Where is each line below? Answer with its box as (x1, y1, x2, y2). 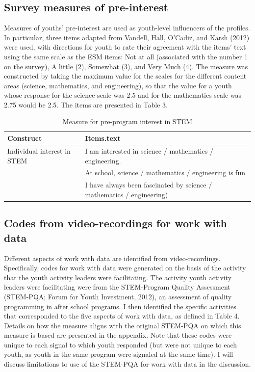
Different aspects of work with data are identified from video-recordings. (4, 253, 221, 263)
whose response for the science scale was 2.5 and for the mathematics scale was (4, 90, 242, 100)
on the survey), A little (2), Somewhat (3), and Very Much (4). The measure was (4, 61, 248, 71)
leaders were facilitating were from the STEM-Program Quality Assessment (4, 282, 230, 292)
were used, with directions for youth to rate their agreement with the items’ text (4, 42, 246, 52)
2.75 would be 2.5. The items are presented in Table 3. (4, 99, 168, 109)
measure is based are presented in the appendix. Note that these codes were (4, 330, 232, 340)
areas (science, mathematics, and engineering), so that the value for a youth (4, 80, 232, 90)
